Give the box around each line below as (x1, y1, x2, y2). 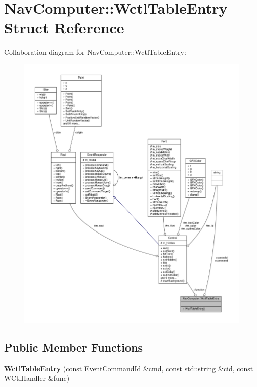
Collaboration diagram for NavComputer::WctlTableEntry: (4, 47, 186, 57)
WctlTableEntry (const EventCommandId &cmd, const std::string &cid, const (4, 363, 253, 373)
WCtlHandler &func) (4, 373, 70, 383)
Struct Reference (4, 17, 124, 38)
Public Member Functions (4, 339, 143, 355)
